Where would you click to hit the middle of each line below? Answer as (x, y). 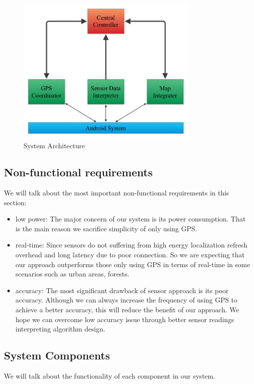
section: (15, 202)
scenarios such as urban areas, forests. (72, 274)
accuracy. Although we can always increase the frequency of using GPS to (126, 300)
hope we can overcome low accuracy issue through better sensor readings (125, 319)
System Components (57, 355)
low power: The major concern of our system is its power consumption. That (130, 219)
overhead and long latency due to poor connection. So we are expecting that (130, 254)
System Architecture (54, 146)
